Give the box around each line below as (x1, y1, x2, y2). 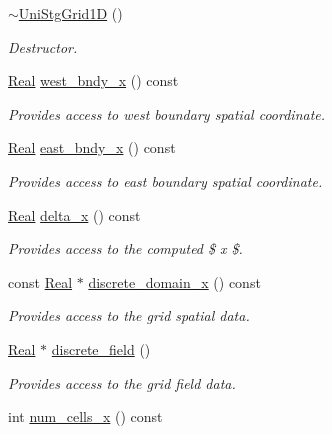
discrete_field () (51, 338, 151, 359)
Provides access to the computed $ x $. (8, 238, 243, 259)
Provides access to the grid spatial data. (8, 305, 250, 326)
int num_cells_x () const (8, 406, 163, 427)
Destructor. (8, 36, 78, 57)
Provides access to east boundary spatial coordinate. (8, 170, 323, 191)
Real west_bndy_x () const (8, 70, 179, 91)
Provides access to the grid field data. (8, 372, 236, 393)
